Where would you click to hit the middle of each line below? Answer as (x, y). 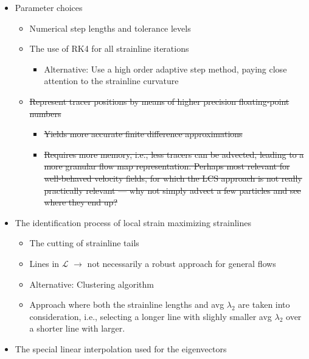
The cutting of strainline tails (84, 243)
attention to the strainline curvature (111, 81)
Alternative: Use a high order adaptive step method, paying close (165, 69)
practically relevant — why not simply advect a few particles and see (172, 190)
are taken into (264, 304)
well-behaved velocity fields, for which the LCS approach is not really (173, 178)
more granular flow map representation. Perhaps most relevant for (167, 166)
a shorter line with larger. (77, 328)
